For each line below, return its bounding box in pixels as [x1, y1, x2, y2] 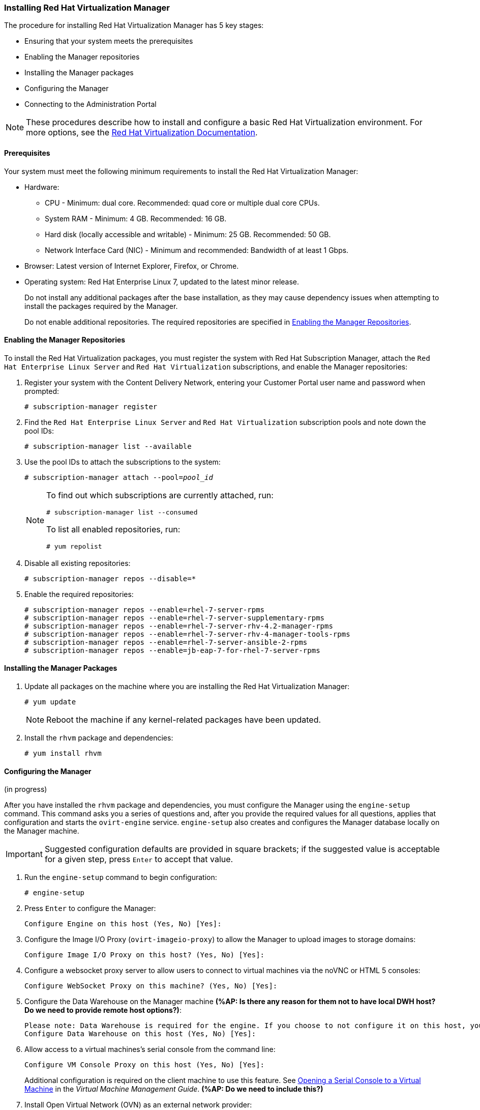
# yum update [24, 698, 76, 706]
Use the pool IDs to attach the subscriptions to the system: [24, 457, 221, 466]
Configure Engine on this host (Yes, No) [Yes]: [24, 920, 222, 928]
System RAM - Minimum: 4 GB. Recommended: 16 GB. [45, 214, 227, 223]
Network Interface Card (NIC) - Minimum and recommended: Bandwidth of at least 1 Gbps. [45, 245, 349, 254]
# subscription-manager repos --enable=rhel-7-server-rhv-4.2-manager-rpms [24, 621, 333, 630]
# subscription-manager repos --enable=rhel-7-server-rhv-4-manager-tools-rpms [24, 630, 350, 638]
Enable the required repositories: [24, 589, 134, 599]
